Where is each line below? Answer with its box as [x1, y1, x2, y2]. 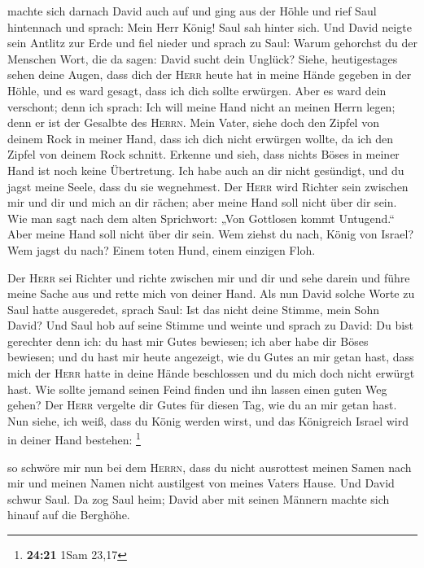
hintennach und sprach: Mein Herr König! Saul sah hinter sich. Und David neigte [7, 18, 412, 35]
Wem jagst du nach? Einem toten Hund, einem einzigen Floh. [7, 241, 316, 258]
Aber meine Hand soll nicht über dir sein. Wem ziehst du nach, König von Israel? [7, 225, 414, 242]
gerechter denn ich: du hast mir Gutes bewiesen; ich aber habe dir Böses [7, 332, 369, 349]
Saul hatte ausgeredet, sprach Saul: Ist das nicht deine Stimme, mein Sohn [7, 300, 379, 317]
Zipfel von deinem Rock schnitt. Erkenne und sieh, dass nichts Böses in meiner [7, 146, 400, 163]
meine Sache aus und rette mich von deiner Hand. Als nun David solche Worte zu [7, 285, 415, 302]
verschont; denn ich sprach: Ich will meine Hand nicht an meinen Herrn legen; [7, 98, 396, 115]
